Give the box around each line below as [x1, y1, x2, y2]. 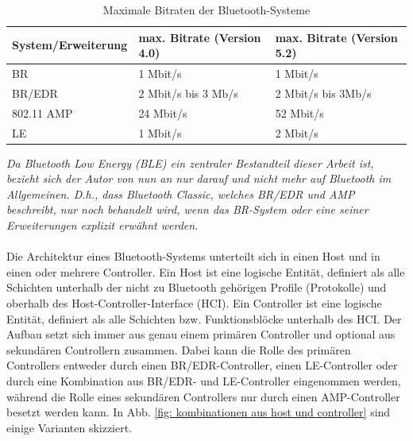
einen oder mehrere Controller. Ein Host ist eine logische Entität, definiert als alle [6, 263, 405, 280]
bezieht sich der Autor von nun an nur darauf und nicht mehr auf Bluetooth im [6, 170, 392, 187]
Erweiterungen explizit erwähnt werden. [6, 217, 199, 234]
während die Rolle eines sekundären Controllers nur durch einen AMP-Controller [6, 388, 400, 404]
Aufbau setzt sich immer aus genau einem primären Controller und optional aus [6, 326, 396, 342]
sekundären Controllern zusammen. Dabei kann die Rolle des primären [6, 341, 351, 358]
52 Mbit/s [275, 104, 324, 121]
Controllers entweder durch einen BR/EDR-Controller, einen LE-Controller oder [6, 357, 398, 373]
